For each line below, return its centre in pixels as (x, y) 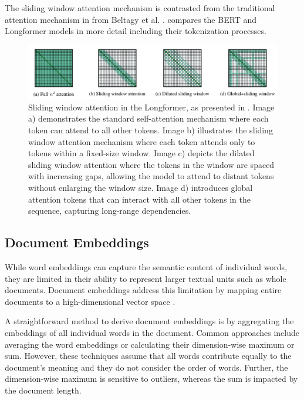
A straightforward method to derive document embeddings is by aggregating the (149, 321)
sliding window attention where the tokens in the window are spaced (151, 164)
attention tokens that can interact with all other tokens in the (140, 199)
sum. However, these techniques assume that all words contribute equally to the (148, 356)
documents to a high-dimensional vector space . (90, 301)
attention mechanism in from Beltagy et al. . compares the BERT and (131, 19)
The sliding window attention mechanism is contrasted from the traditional (140, 8)
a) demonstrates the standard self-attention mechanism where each (148, 118)
